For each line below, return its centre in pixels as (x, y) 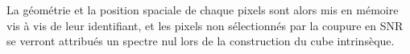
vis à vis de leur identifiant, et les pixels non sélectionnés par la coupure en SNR (205, 25)
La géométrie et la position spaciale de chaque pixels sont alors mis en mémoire (203, 10)
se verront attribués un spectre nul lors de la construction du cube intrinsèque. (201, 41)
